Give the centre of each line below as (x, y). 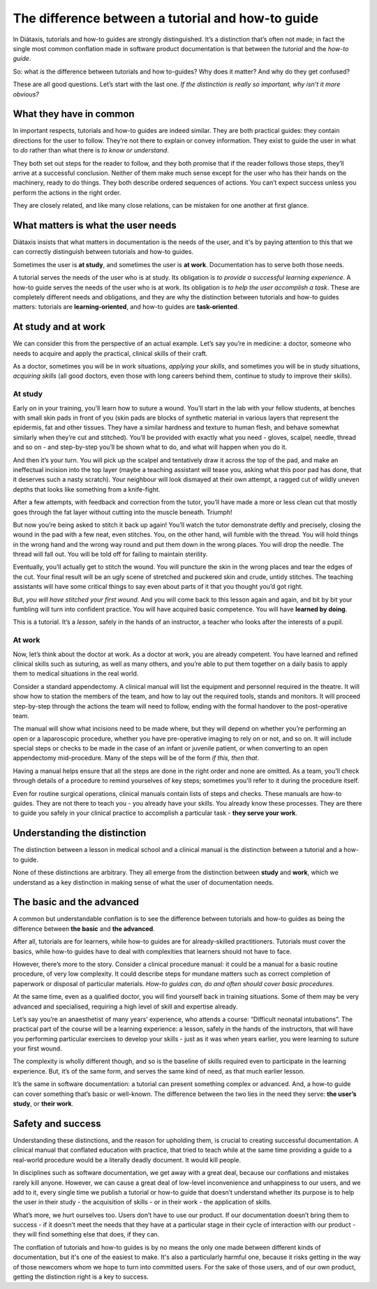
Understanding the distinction (80, 833)
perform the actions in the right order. (67, 192)
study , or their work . (43, 1104)
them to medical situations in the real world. (76, 674)
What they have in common (74, 114)
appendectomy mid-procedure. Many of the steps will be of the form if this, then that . (136, 758)
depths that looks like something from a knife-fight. (87, 489)
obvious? (26, 94)
